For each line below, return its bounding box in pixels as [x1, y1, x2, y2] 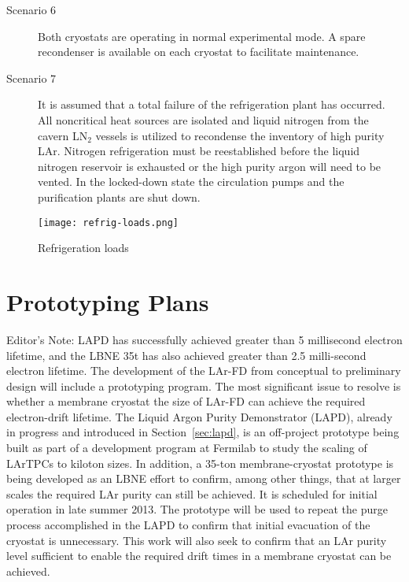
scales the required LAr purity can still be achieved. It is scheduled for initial [6, 485, 378, 502]
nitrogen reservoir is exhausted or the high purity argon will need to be [38, 158, 381, 174]
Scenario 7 [6, 69, 57, 86]
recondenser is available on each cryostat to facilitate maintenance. [38, 43, 359, 60]
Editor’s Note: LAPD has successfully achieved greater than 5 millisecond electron [6, 331, 403, 347]
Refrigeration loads [38, 239, 129, 256]
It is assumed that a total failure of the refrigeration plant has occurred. [38, 96, 385, 113]
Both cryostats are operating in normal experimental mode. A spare [38, 28, 366, 44]
